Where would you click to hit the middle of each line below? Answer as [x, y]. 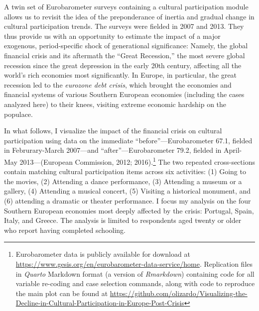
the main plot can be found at [62, 293]
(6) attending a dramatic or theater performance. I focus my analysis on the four [128, 200]
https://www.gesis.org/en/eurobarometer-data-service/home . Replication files [134, 263]
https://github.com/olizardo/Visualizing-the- [179, 293]
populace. [18, 114]
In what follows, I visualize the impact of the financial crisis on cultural [113, 131]
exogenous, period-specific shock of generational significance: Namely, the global [126, 46]
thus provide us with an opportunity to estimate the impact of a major [112, 36]
